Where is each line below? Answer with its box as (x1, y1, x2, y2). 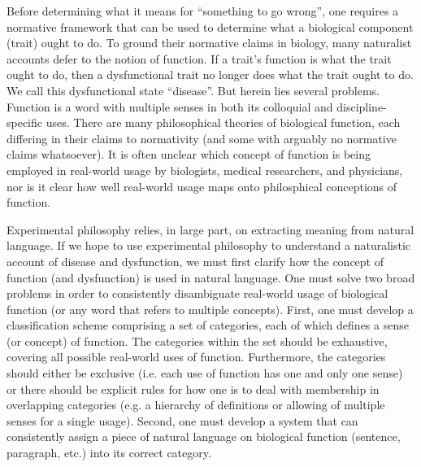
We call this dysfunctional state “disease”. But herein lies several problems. (7, 81, 380, 98)
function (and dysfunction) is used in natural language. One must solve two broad (7, 268, 415, 286)
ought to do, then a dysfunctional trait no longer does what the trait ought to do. (7, 66, 414, 83)
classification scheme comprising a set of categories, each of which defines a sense (7, 316, 409, 334)
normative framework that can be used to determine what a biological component (7, 18, 414, 35)
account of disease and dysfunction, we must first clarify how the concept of (7, 252, 384, 269)
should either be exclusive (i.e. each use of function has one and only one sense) (7, 364, 403, 382)
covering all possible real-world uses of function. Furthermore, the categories (7, 348, 386, 365)
